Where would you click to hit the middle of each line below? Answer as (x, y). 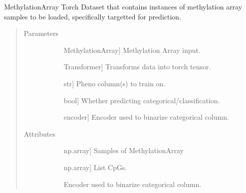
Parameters (41, 33)
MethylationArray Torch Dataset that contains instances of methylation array (123, 6)
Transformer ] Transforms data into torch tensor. (137, 67)
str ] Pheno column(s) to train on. (115, 83)
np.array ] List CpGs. (95, 167)
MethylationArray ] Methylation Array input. (132, 50)
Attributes (39, 133)
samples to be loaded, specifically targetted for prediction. (93, 16)
